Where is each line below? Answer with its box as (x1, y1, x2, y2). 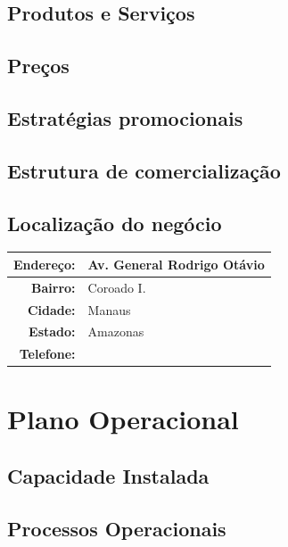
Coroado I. (87, 278, 146, 296)
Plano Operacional (7, 401, 239, 437)
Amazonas (87, 322, 144, 341)
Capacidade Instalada (7, 462, 210, 490)
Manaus (87, 300, 131, 319)
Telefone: (19, 344, 76, 363)
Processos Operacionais (7, 514, 226, 542)
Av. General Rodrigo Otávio (87, 254, 265, 273)
